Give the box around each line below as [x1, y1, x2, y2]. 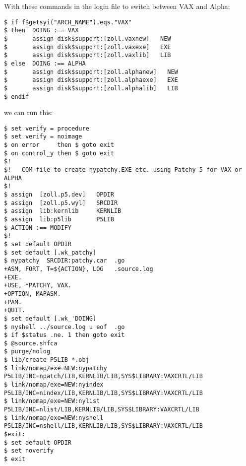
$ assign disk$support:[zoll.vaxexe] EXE [4, 43, 171, 51]
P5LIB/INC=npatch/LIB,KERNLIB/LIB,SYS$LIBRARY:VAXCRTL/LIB [4, 373, 203, 380]
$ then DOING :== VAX [4, 27, 79, 34]
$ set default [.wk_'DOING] [4, 315, 97, 322]
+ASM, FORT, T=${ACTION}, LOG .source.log [4, 265, 153, 272]
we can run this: [4, 107, 53, 118]
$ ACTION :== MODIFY [4, 224, 72, 231]
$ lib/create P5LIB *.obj [4, 356, 89, 364]
